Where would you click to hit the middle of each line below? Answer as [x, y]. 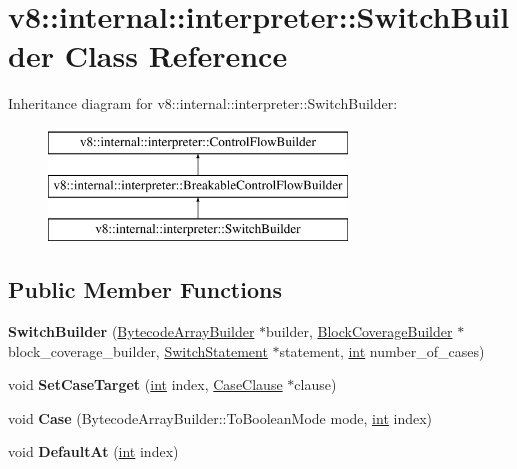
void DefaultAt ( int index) [93, 451]
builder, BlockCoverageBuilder [359, 331]
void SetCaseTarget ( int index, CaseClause [145, 384]
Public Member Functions [145, 289]
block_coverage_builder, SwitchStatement [138, 350]
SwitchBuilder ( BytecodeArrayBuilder [131, 331]
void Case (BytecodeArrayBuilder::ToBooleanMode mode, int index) [220, 417]
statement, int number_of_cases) [382, 350]
